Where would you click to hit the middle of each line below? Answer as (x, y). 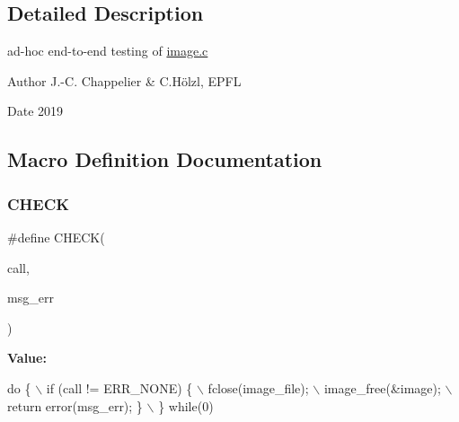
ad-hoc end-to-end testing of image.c (108, 51)
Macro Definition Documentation (165, 159)
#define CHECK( (56, 237)
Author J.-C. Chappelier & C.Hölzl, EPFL (124, 80)
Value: (27, 358)
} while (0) (186, 405)
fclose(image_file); (258, 387)
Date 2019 (35, 111)
